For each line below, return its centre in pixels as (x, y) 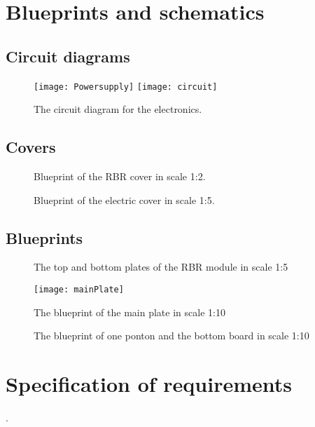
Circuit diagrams (68, 56)
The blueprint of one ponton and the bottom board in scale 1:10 (171, 335)
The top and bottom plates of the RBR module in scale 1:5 (161, 267)
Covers (31, 147)
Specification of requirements (149, 384)
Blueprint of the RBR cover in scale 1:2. (120, 176)
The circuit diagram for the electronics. (118, 109)
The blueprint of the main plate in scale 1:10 (129, 312)
